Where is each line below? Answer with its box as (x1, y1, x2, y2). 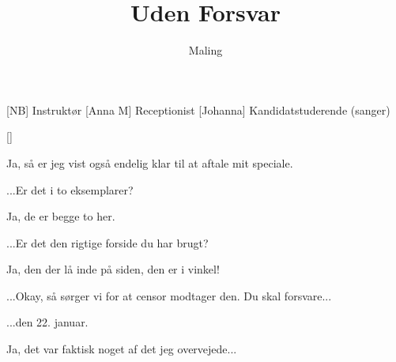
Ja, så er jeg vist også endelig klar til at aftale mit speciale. (6, 154, 293, 171)
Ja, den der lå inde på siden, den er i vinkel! (6, 261, 220, 277)
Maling (188, 42, 223, 58)
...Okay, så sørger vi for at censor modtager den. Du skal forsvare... (6, 287, 332, 304)
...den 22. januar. (6, 314, 89, 330)
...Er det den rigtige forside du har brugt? (6, 234, 209, 251)
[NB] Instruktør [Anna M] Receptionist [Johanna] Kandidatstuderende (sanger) (6, 101, 390, 118)
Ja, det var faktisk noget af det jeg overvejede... (6, 341, 237, 357)
